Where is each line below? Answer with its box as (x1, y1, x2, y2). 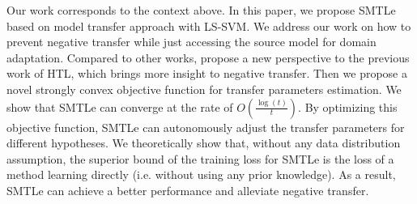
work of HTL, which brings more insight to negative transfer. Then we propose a (6, 65, 407, 82)
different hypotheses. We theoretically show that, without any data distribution (6, 134, 401, 151)
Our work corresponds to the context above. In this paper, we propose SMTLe (6, 2, 396, 18)
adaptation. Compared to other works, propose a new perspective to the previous (6, 49, 410, 66)
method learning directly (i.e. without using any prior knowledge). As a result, (6, 166, 396, 183)
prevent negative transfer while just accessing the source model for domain (6, 33, 377, 50)
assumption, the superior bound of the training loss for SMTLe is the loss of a (6, 150, 394, 167)
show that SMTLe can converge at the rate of (6, 98, 233, 115)
